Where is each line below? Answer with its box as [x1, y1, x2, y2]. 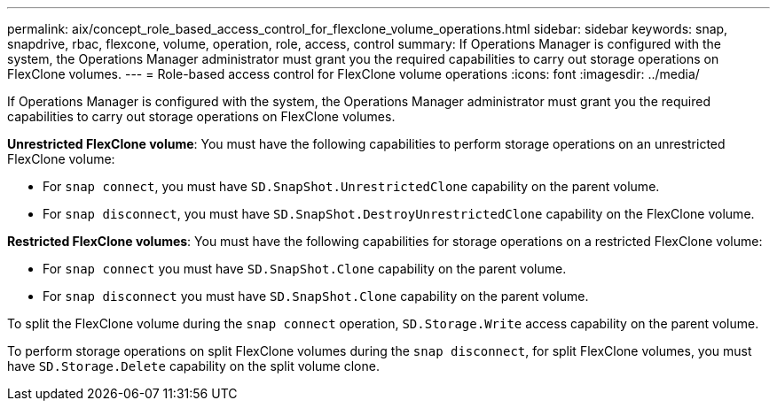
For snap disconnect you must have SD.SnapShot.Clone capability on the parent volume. [43, 289, 589, 304]
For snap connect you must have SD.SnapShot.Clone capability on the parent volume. [43, 261, 567, 276]
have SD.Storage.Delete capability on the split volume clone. [7, 358, 380, 373]
